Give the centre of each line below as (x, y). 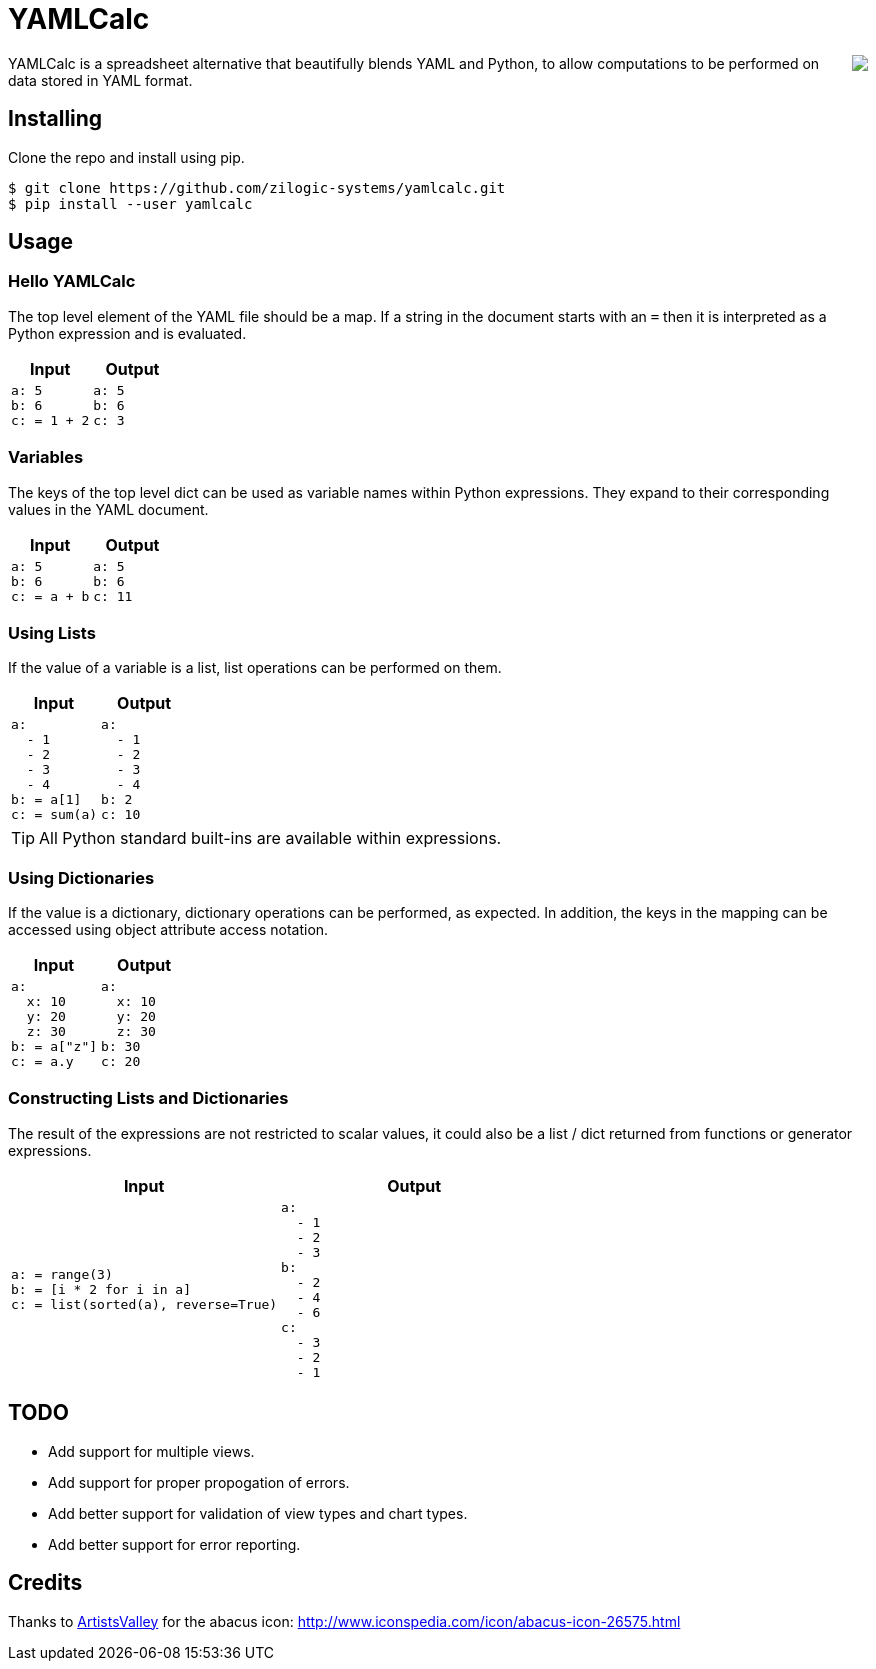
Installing (55, 119)
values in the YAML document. (108, 509)
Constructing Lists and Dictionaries (148, 1098)
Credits (45, 1583)
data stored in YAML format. (100, 80)
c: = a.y (42, 1062)
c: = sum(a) (54, 815)
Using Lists (52, 632)
